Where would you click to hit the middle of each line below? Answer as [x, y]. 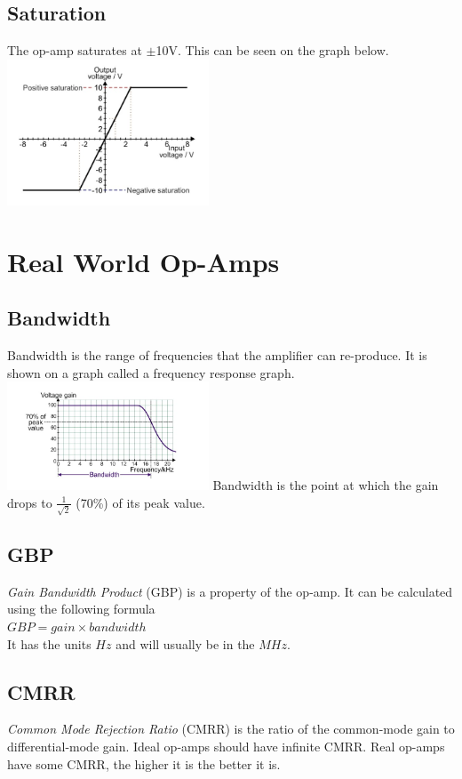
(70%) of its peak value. [140, 502]
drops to [30, 502]
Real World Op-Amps [143, 261]
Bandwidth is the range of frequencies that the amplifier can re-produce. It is [217, 355]
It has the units [49, 643]
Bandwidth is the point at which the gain [326, 485]
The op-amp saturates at [75, 50]
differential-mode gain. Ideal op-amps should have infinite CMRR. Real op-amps [226, 747]
